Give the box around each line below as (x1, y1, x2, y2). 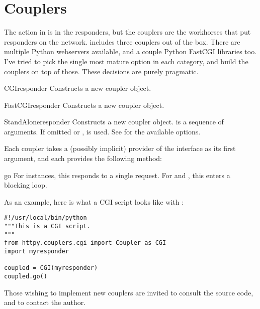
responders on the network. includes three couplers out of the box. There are (4, 36, 240, 47)
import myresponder (4, 248, 69, 255)
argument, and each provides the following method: (4, 153, 162, 164)
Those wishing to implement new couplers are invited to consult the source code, (4, 287, 253, 297)
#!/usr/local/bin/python (4, 214, 87, 222)
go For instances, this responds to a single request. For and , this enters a (4, 170, 230, 180)
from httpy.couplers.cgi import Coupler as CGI (4, 239, 166, 247)
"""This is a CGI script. (4, 223, 91, 230)
